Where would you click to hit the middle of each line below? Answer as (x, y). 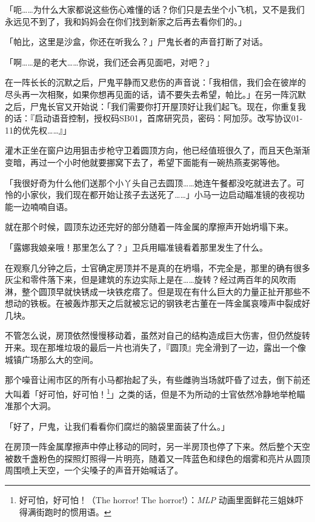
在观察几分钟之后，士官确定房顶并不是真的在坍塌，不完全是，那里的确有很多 (157, 267)
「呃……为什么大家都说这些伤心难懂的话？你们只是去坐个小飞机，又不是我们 (155, 9)
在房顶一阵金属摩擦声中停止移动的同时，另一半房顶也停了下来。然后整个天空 (157, 446)
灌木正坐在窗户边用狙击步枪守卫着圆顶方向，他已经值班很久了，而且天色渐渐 (157, 150)
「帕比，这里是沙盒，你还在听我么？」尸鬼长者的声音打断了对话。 (136, 42)
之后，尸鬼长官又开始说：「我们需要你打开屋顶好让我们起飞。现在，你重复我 (155, 106)
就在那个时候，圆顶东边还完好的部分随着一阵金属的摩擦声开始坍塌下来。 (149, 227)
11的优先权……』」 (38, 130)
